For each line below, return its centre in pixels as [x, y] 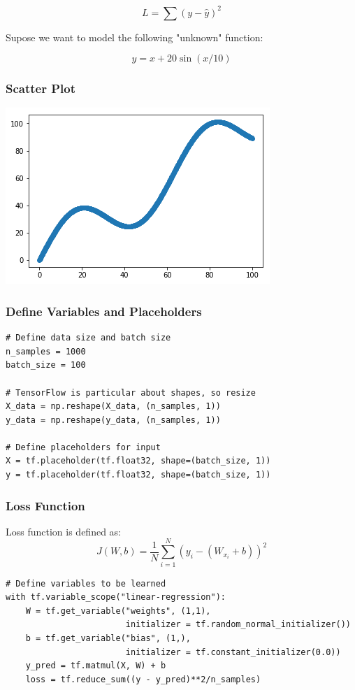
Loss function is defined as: [64, 531]
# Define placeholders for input [83, 447]
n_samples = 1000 [46, 351]
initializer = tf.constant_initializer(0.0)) [233, 652]
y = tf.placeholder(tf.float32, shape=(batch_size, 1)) [138, 475]
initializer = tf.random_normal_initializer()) [238, 625]
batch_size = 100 [46, 365]
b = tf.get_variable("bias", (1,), [108, 638]
